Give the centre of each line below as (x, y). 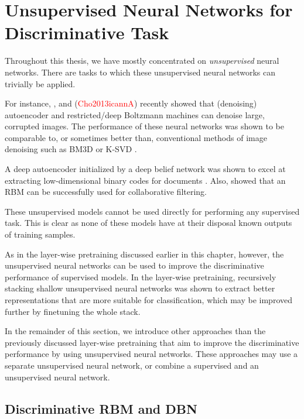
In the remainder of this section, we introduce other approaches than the (135, 331)
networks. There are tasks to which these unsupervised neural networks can (140, 72)
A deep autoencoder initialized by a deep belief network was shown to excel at (145, 169)
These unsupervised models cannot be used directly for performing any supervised (152, 211)
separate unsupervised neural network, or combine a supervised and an (132, 365)
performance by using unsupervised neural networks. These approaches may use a (151, 354)
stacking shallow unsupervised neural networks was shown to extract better (140, 288)
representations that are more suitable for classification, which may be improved (148, 300)
